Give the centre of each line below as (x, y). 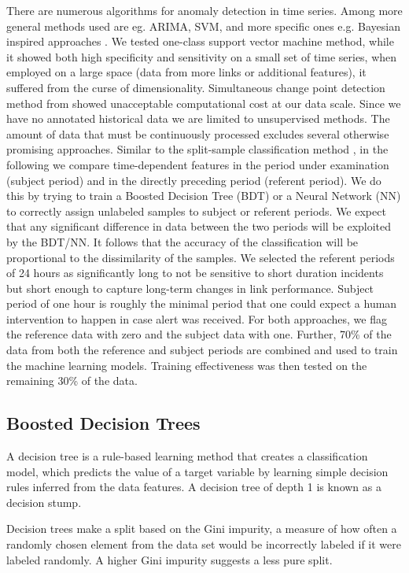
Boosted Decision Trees (103, 423)
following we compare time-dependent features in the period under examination (198, 164)
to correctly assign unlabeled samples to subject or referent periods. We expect (196, 211)
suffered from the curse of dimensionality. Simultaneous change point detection (196, 87)
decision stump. (44, 502)
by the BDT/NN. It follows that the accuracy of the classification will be (182, 241)
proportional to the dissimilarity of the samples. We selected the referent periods (201, 257)
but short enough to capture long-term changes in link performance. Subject (190, 288)
